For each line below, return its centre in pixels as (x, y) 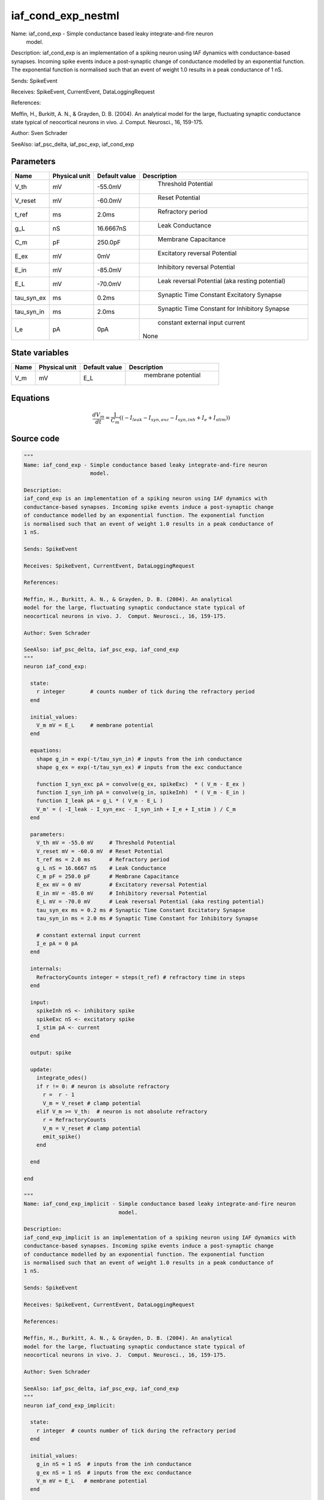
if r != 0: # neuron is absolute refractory (103, 1086)
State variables (40, 353)
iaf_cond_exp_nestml (65, 16)
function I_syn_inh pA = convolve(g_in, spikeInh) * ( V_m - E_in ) (141, 793)
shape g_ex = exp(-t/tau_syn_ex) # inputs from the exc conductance (139, 767)
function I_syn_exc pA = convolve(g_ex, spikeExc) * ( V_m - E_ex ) (141, 784)
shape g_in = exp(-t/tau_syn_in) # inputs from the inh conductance (139, 759)
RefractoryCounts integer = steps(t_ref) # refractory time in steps (141, 977)
